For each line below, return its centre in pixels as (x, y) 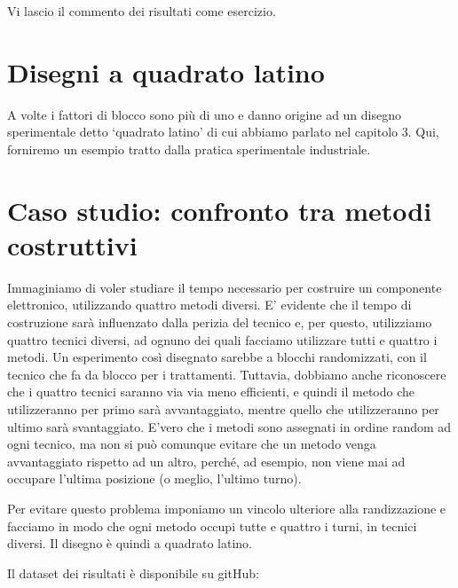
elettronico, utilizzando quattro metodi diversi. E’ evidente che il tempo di (209, 305)
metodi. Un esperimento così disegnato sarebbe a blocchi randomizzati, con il (217, 357)
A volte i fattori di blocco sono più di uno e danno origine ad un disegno (204, 114)
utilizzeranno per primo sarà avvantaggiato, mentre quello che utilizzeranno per (223, 408)
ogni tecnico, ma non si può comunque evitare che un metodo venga (192, 444)
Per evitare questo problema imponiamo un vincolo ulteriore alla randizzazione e (227, 508)
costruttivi (72, 244)
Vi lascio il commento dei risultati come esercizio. (142, 11)
